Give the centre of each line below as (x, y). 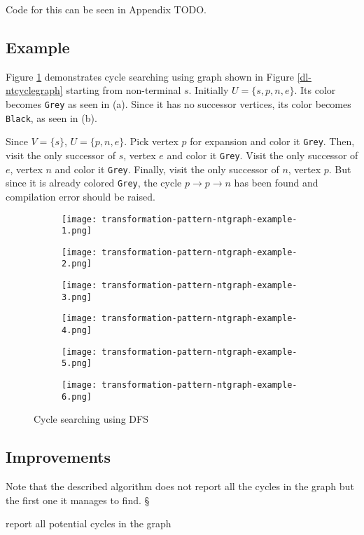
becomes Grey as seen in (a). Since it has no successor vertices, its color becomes (178, 103)
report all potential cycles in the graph (89, 523)
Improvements (58, 457)
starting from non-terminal (124, 90)
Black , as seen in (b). (51, 117)
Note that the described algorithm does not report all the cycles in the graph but (180, 486)
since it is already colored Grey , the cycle (94, 183)
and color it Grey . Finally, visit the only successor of (167, 169)
